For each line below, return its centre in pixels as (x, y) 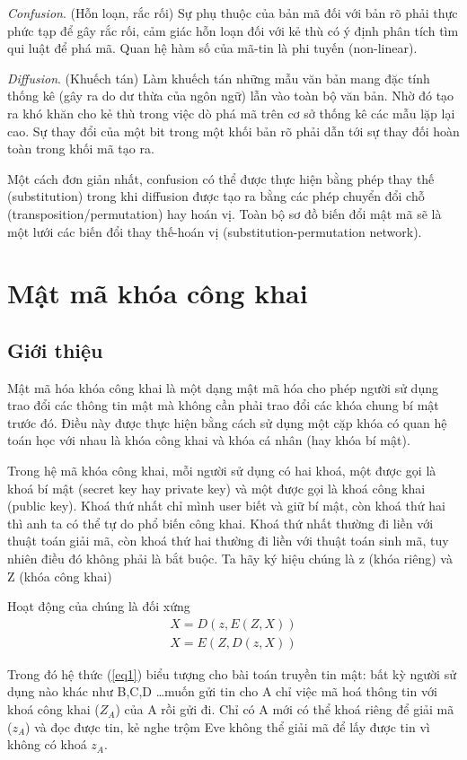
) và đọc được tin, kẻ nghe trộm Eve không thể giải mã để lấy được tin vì (228, 726)
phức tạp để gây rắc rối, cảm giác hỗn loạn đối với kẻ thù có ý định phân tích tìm (233, 30)
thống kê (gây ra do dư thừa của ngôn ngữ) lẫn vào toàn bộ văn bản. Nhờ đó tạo (231, 96)
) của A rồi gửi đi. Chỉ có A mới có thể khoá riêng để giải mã (285, 709)
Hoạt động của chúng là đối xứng (99, 606)
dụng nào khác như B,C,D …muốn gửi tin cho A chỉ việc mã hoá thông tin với (222, 691)
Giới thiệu (55, 349)
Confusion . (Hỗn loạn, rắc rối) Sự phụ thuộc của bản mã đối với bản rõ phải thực (233, 13)
